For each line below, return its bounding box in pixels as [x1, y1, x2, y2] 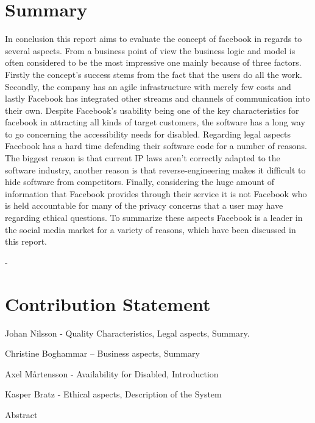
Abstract [5, 408, 38, 421]
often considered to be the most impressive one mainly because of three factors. [5, 56, 302, 69]
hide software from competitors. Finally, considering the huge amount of [5, 175, 274, 188]
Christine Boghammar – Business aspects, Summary [5, 347, 200, 360]
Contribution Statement [5, 291, 211, 316]
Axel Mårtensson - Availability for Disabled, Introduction [5, 367, 219, 380]
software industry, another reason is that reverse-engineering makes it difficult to [5, 163, 306, 176]
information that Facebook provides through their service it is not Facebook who [5, 187, 307, 200]
